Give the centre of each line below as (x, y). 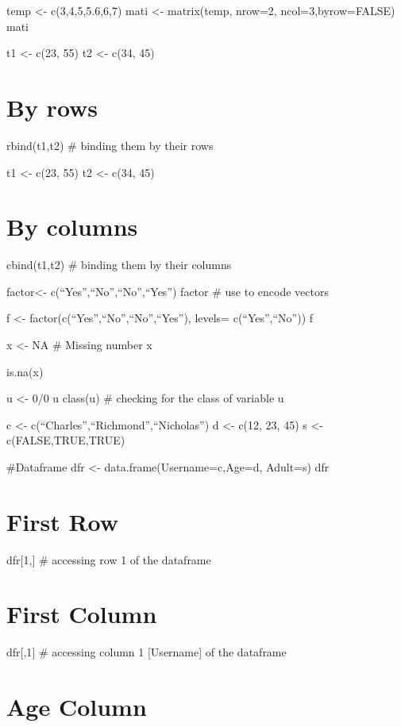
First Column (82, 614)
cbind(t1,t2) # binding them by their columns (119, 265)
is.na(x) (25, 371)
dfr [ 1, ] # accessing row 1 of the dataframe (109, 559)
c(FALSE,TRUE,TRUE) (66, 440)
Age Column (77, 707)
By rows (52, 107)
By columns (72, 227)
